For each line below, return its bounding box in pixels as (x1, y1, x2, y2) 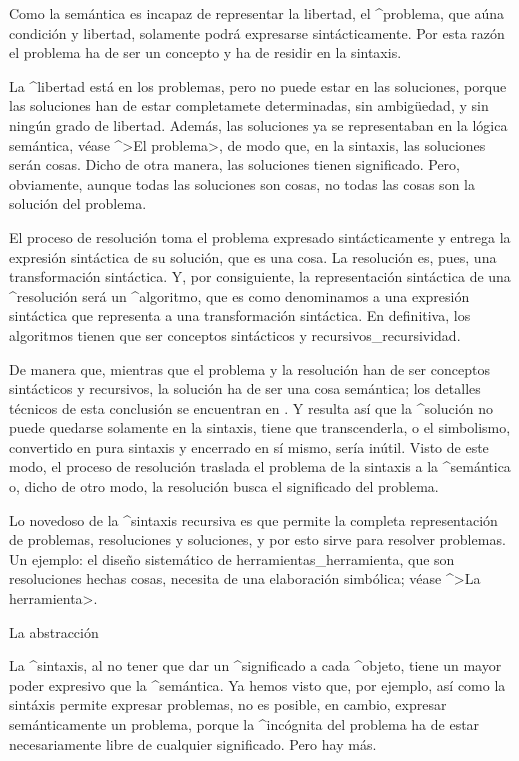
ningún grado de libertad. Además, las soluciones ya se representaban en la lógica (9, 114, 508, 135)
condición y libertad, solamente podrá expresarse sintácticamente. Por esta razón (9, 22, 505, 43)
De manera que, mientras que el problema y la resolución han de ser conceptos (9, 358, 490, 379)
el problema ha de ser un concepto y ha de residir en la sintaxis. (9, 42, 402, 63)
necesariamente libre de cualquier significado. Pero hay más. (9, 733, 377, 754)
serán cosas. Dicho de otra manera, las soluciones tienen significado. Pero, (9, 154, 460, 175)
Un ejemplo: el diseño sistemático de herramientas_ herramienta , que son (9, 548, 455, 569)
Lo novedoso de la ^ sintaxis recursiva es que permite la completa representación (9, 509, 498, 530)
